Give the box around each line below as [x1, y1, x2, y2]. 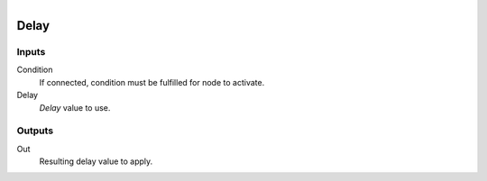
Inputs [16, 45, 46, 58]
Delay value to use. [39, 102, 111, 113]
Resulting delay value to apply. [39, 156, 153, 167]
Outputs [16, 124, 54, 137]
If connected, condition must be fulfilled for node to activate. [39, 77, 265, 87]
